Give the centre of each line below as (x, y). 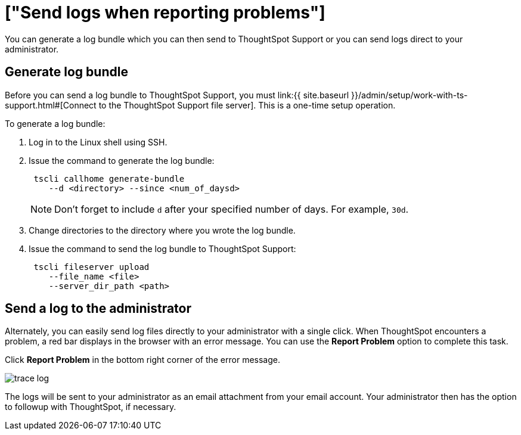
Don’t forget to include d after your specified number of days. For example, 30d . (232, 209)
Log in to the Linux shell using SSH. (98, 142)
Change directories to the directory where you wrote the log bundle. (162, 230)
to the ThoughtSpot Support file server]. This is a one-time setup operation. (247, 105)
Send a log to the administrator (98, 309)
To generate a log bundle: (55, 123)
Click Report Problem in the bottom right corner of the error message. (142, 360)
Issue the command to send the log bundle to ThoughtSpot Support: (162, 248)
